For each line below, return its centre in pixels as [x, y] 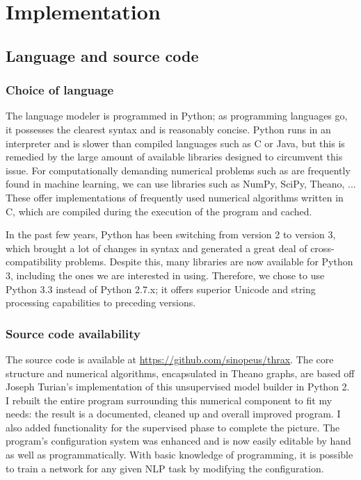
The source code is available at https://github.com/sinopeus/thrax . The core [170, 359]
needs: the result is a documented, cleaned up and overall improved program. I [173, 414]
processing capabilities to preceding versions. [101, 303]
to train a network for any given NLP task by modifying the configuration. [165, 468]
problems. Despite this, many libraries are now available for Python [209, 262]
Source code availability [73, 333]
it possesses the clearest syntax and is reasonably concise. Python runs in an [168, 129]
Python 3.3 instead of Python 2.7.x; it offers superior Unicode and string [161, 289]
